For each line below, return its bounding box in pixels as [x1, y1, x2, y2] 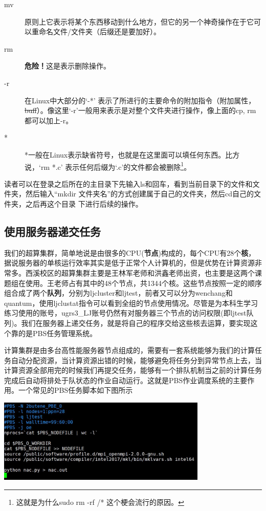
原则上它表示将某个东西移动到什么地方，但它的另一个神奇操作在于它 [25, 16, 254, 27]
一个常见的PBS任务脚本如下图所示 [18, 385, 133, 395]
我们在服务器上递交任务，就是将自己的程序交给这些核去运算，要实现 [21, 317, 251, 328]
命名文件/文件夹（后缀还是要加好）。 [38, 26, 161, 37]
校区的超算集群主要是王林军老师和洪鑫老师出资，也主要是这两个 [39, 267, 255, 278]
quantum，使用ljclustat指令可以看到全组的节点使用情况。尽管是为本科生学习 [4, 297, 258, 308]
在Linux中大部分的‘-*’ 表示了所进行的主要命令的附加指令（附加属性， [25, 95, 256, 105]
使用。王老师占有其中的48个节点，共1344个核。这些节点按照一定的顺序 [25, 277, 262, 288]
